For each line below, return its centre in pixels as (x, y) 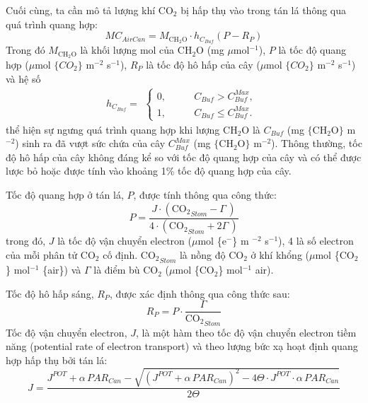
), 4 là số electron (316, 241)
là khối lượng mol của (127, 50)
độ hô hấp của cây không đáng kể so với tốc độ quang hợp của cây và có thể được (184, 157)
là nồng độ (202, 255)
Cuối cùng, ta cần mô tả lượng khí (81, 10)
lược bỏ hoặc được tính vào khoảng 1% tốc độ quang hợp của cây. (149, 171)
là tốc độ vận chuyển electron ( (125, 241)
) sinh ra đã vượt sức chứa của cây (90, 143)
